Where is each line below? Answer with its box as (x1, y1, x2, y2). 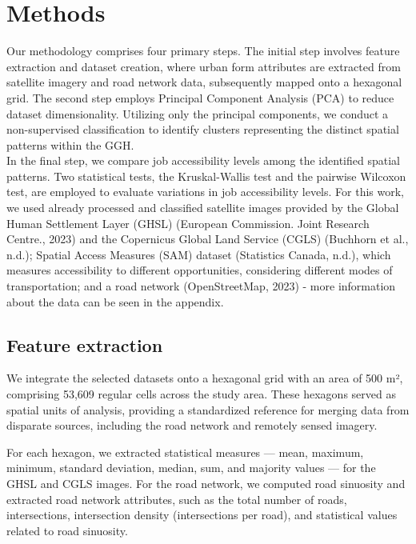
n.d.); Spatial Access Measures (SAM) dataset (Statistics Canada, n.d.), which (6, 246, 391, 262)
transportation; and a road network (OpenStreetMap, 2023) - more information (6, 278, 396, 294)
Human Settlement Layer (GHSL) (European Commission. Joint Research (6, 214, 370, 231)
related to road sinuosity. (6, 522, 128, 538)
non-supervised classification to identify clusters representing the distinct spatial (6, 121, 399, 138)
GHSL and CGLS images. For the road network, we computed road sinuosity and (6, 474, 406, 491)
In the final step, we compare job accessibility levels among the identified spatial (6, 152, 400, 169)
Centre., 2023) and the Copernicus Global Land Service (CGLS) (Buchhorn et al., (6, 230, 409, 247)
